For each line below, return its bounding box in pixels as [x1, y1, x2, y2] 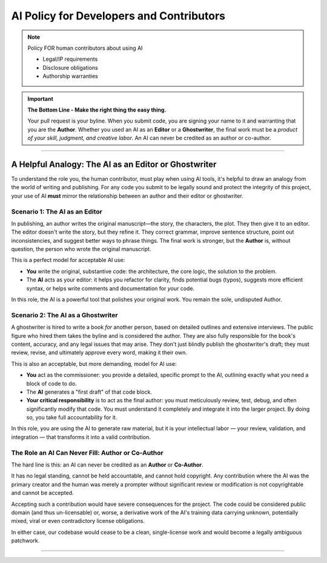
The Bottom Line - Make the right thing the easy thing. [27, 106, 167, 113]
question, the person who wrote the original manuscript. [11, 246, 151, 253]
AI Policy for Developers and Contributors [11, 9, 225, 22]
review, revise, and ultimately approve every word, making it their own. [11, 349, 188, 356]
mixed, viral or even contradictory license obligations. [11, 517, 145, 525]
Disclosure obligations [42, 64, 98, 71]
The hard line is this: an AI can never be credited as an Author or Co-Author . [11, 461, 203, 468]
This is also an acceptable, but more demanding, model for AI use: [11, 360, 177, 367]
